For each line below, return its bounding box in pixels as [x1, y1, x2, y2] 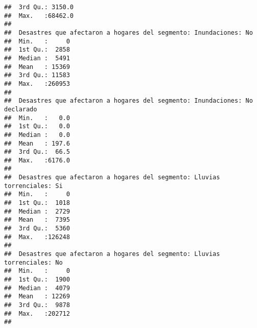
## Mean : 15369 [4, 63, 70, 71]
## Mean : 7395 [4, 216, 70, 224]
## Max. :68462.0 [4, 12, 74, 19]
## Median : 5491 [4, 54, 70, 62]
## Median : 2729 [4, 207, 70, 215]
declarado [4, 105, 37, 113]
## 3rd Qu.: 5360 [4, 225, 70, 232]
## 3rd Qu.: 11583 [4, 72, 70, 79]
